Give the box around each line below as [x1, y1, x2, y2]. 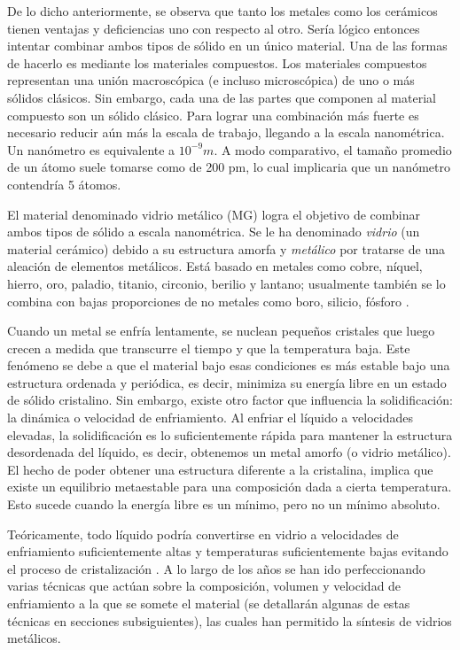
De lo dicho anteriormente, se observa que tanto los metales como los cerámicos [7, 2, 438, 19]
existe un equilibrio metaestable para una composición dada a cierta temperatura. [7, 477, 452, 496]
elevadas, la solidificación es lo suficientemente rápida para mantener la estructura [7, 425, 453, 444]
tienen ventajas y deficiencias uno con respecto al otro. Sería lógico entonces [7, 19, 420, 37]
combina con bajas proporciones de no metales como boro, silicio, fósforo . [7, 291, 409, 310]
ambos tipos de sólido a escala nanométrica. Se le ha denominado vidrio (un [7, 222, 420, 241]
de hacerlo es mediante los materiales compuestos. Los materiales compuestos [7, 53, 427, 72]
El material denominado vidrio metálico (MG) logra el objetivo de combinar [7, 205, 420, 223]
